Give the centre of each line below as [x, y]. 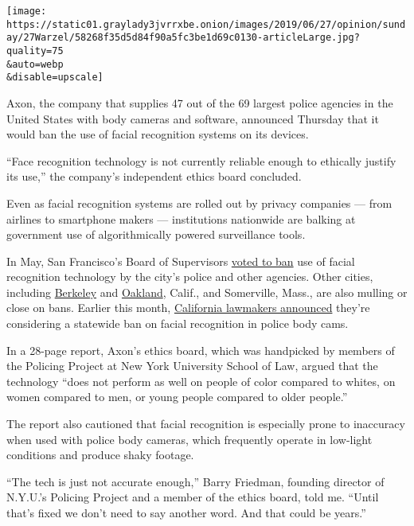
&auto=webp [35, 64]
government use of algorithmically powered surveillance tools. [156, 234]
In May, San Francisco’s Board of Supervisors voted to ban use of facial [181, 261]
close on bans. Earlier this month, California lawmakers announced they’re [188, 308]
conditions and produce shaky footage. [100, 455]
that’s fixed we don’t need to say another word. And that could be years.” [186, 512]
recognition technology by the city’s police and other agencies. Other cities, [190, 277]
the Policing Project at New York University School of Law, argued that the [192, 366]
